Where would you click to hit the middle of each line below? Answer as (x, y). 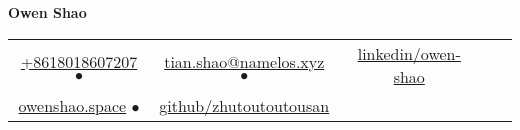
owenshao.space (72, 105)
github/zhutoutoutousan (244, 105)
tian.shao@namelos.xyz (244, 61)
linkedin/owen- (409, 53)
